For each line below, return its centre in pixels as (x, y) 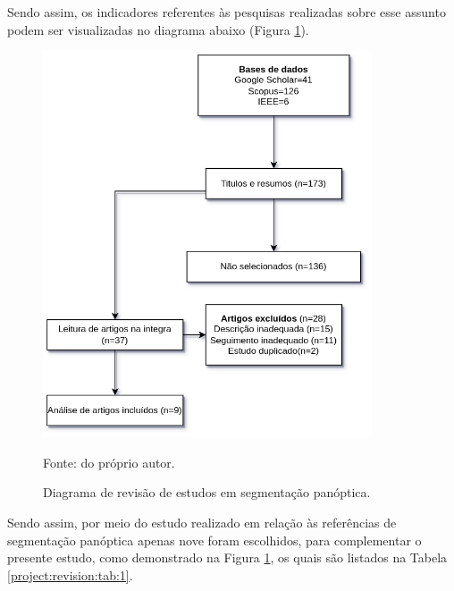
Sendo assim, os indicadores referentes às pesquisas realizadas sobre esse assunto (227, 12)
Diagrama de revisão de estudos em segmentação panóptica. (207, 492)
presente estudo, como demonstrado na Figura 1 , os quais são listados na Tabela (227, 557)
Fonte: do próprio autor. (109, 462)
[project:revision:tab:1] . (70, 574)
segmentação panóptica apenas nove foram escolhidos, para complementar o (214, 540)
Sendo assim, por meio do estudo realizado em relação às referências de (202, 522)
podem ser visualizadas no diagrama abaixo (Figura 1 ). (158, 29)
